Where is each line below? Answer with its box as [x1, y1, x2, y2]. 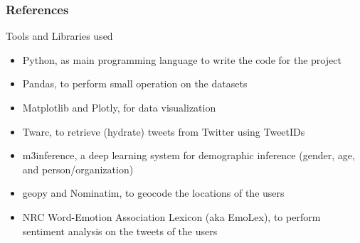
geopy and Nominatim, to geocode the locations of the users [22, 185, 285, 200]
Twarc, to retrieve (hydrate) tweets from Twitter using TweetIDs [22, 124, 305, 139]
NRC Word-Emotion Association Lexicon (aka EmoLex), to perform [22, 209, 321, 224]
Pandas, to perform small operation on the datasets [22, 76, 248, 91]
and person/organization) [22, 161, 134, 176]
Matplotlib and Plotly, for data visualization [22, 100, 216, 114]
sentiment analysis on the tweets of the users [22, 223, 218, 238]
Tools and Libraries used [6, 28, 113, 43]
